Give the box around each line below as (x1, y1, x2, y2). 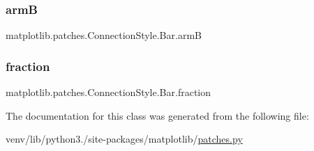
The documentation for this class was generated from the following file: (6, 108, 309, 122)
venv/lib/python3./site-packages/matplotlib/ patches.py (6, 132, 243, 146)
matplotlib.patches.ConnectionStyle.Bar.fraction (6, 85, 211, 100)
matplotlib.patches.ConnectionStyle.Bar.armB (6, 28, 202, 42)
